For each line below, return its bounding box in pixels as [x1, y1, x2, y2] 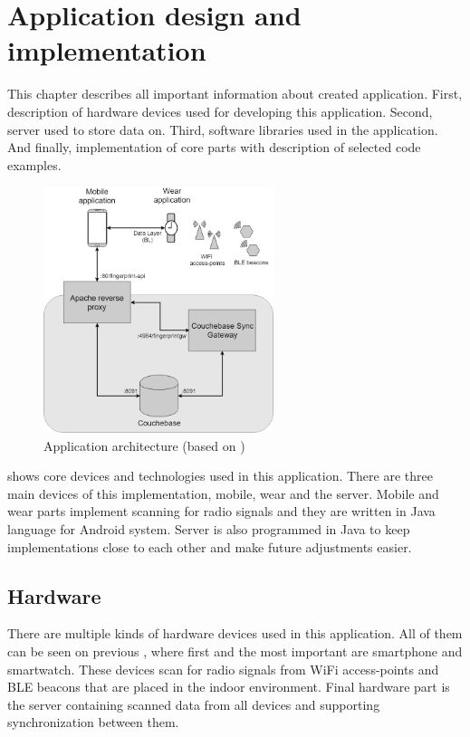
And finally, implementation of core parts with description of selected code [7, 138, 421, 157]
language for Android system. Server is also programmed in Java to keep [7, 519, 410, 538]
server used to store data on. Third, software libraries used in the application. [7, 120, 438, 139]
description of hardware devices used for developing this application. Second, [7, 101, 433, 120]
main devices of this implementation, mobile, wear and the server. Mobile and [7, 483, 439, 502]
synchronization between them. [7, 713, 179, 732]
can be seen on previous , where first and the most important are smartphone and [7, 641, 463, 660]
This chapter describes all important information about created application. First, [7, 84, 463, 103]
